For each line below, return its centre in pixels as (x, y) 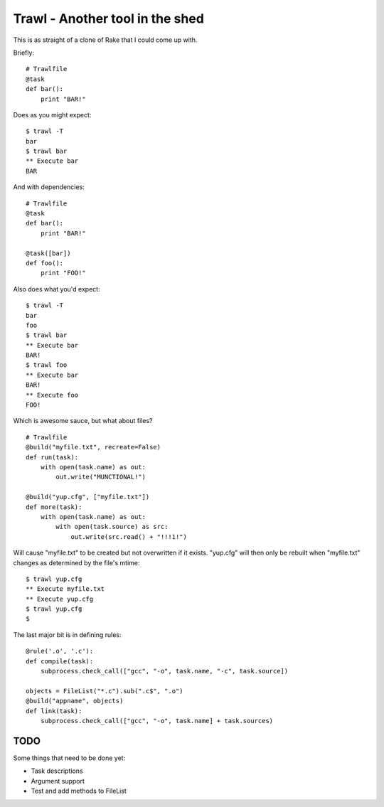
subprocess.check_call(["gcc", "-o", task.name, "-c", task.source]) (164, 671)
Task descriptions (57, 771)
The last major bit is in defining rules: (67, 635)
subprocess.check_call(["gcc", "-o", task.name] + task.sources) (157, 721)
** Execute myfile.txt (65, 589)
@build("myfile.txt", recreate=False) (94, 447)
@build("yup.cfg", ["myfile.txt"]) (88, 497)
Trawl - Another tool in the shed (108, 18)
